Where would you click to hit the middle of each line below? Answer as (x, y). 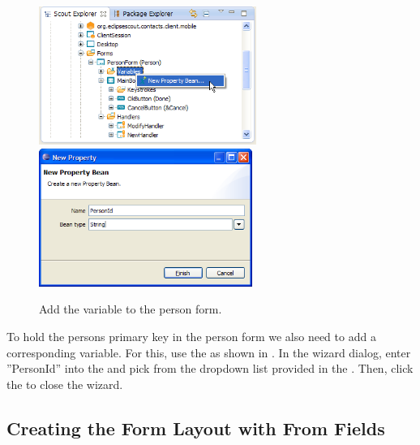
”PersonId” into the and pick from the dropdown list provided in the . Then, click (210, 368)
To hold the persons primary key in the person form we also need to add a (191, 336)
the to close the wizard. (65, 384)
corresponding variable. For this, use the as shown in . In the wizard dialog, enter (209, 352)
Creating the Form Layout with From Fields (196, 428)
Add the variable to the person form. (131, 309)
